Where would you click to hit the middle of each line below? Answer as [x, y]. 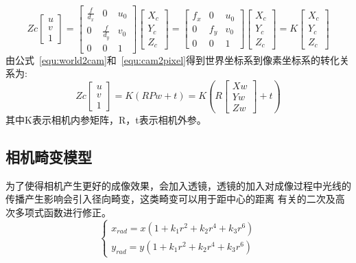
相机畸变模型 [49, 156]
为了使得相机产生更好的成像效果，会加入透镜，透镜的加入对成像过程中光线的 [178, 185]
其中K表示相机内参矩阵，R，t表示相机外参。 [106, 119]
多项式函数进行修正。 [63, 212]
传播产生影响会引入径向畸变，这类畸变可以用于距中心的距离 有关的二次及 [170, 199]
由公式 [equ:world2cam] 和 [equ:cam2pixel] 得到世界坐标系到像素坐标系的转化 [173, 59]
